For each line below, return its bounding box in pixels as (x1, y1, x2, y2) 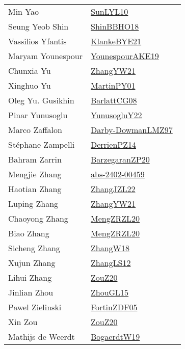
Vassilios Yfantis (8, 35, 67, 47)
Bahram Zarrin (8, 153, 62, 165)
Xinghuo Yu (8, 79, 51, 91)
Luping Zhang (8, 198, 59, 209)
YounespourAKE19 (90, 50, 159, 62)
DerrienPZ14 (90, 139, 136, 150)
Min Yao (8, 6, 39, 17)
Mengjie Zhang (8, 168, 62, 180)
